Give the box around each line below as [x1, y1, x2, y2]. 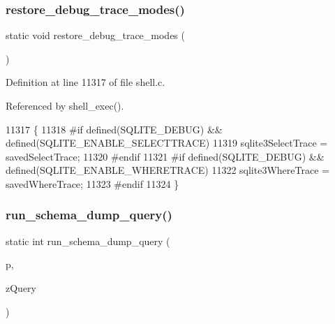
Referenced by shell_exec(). [6, 98, 124, 112]
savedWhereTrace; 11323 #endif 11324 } [6, 176, 179, 191]
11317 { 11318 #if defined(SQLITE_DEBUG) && [6, 121, 223, 136]
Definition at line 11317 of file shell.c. [6, 75, 165, 89]
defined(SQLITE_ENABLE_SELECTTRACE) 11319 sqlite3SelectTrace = [6, 135, 328, 150]
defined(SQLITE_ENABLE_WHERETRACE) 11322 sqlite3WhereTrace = [6, 163, 329, 177]
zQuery [6, 280, 36, 295]
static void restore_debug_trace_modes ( [6, 28, 185, 43]
